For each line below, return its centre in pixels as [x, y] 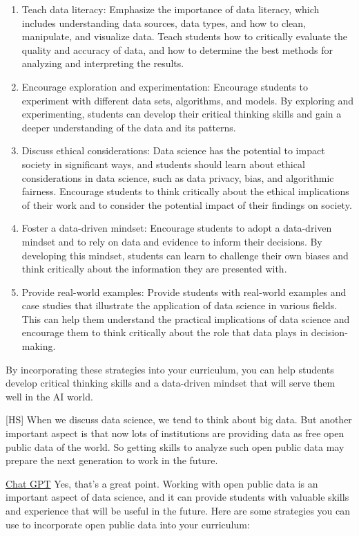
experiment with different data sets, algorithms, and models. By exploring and [187, 100]
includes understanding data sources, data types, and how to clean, [164, 22]
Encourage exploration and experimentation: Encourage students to [165, 86]
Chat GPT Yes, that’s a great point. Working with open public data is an [162, 483]
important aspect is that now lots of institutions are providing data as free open [175, 433]
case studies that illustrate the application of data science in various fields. [179, 305]
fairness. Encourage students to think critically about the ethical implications [185, 191]
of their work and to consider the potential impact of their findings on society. [187, 204]
